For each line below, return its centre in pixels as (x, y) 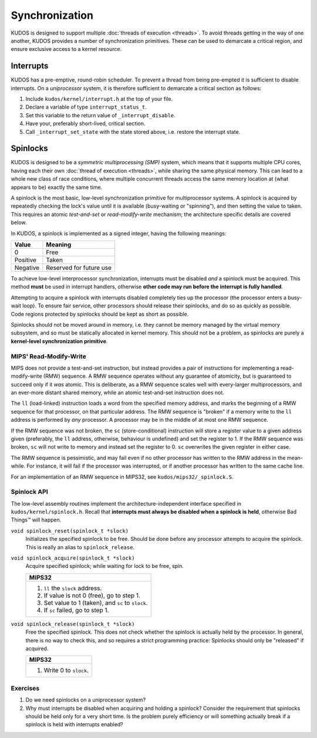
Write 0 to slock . (66, 671)
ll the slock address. (73, 588)
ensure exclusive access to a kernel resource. (66, 49)
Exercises (25, 688)
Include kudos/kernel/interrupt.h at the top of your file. (99, 99)
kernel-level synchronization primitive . (59, 341)
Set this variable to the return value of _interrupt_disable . (100, 115)
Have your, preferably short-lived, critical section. (85, 124)
